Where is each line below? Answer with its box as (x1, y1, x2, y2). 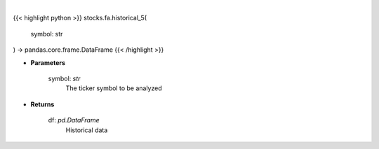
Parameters (30, 58, 66, 66)
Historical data (65, 126, 108, 134)
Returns (30, 100, 55, 108)
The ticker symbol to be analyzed (65, 84, 162, 92)
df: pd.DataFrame (48, 116, 100, 125)
